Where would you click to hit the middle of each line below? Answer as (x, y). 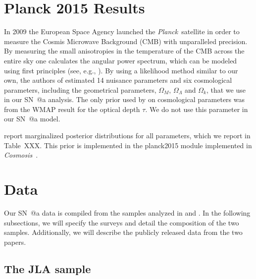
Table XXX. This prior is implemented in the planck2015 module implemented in (128, 145)
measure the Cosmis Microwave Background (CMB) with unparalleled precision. (126, 41)
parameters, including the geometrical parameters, (80, 89)
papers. (15, 242)
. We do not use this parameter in (197, 109)
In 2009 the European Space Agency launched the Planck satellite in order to (122, 31)
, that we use (226, 89)
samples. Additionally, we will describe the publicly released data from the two (123, 232)
